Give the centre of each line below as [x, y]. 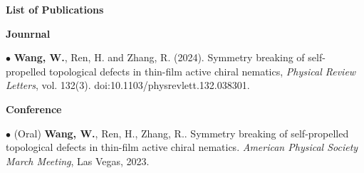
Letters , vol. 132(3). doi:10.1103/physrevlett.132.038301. [128, 85]
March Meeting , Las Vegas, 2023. [78, 161]
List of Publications [55, 9]
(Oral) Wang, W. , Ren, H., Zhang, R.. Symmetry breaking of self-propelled [181, 133]
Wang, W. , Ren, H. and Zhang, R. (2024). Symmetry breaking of [159, 57]
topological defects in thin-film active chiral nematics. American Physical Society [182, 147]
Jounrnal [28, 33]
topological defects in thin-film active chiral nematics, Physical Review [203, 71]
